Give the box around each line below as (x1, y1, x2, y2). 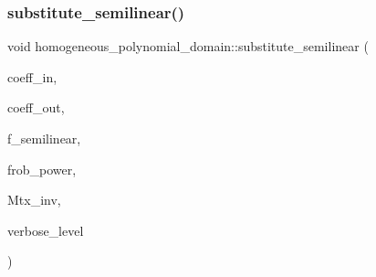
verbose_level (7, 220, 84, 240)
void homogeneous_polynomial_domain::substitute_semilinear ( (7, 37, 369, 56)
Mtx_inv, (7, 190, 61, 209)
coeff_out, (7, 98, 65, 117)
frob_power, (7, 159, 77, 178)
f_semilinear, (7, 129, 81, 147)
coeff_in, (7, 67, 57, 86)
